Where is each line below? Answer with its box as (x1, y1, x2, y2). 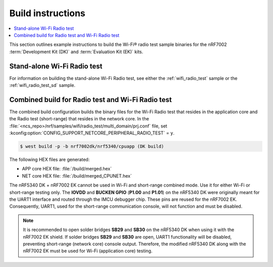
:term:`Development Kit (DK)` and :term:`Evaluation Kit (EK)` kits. (9, 49, 144, 55)
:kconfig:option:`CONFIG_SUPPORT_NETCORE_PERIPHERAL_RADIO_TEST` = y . (9, 130, 174, 136)
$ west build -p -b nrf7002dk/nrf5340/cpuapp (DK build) (20, 144, 164, 149)
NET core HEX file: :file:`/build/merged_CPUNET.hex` (22, 172, 132, 179)
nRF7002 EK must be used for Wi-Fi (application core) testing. (23, 248, 153, 254)
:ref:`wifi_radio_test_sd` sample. (9, 82, 76, 88)
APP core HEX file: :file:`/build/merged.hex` (22, 166, 112, 172)
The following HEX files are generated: (9, 157, 90, 163)
